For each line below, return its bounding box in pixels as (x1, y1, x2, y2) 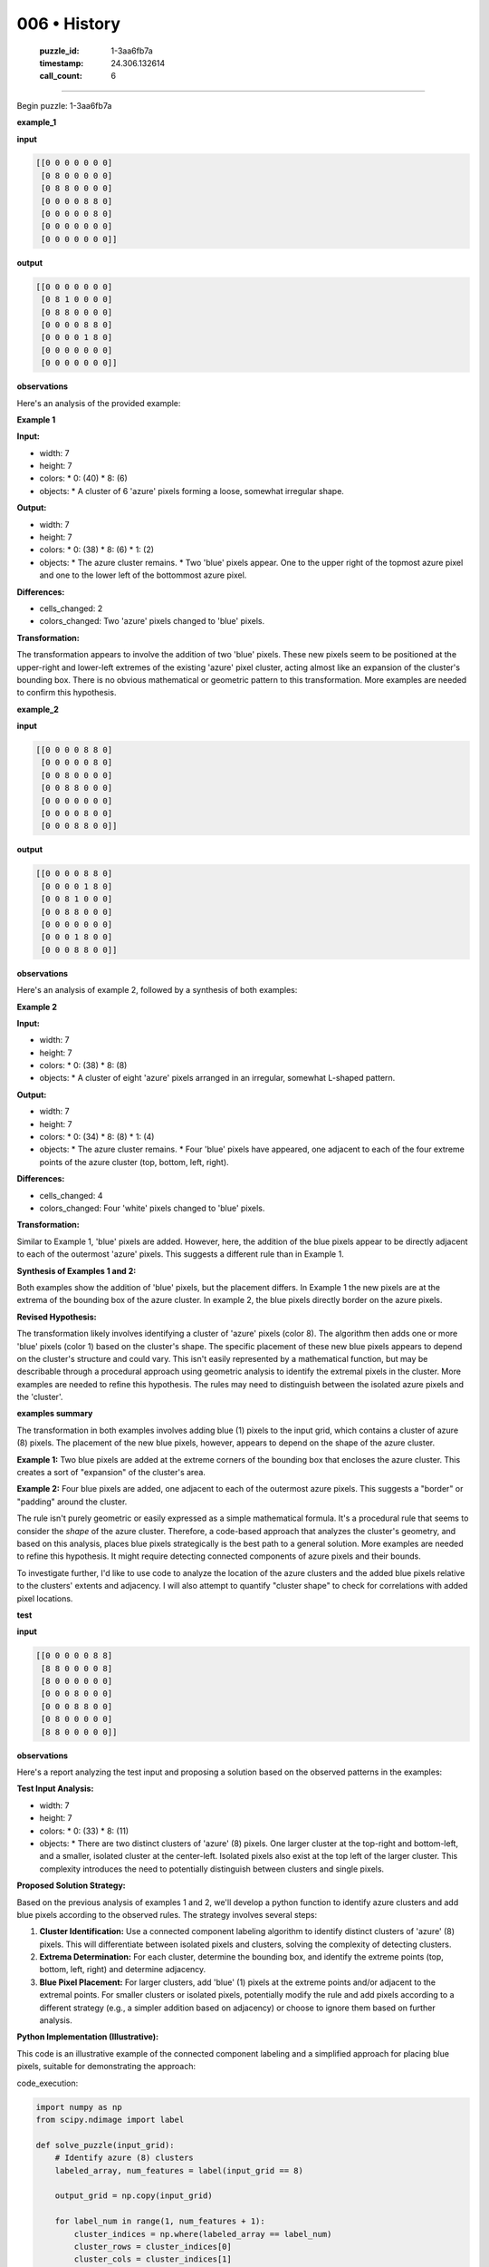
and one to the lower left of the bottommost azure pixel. (39, 569, 247, 580)
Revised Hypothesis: (16, 1311, 97, 1322)
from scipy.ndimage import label (35, 2114, 185, 2125)
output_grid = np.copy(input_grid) (54, 2191, 213, 2201)
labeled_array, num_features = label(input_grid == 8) (54, 2165, 303, 2175)
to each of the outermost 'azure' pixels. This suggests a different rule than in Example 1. (16, 1249, 344, 1260)
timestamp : (39, 57, 84, 68)
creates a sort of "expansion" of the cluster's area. (16, 1467, 206, 1478)
